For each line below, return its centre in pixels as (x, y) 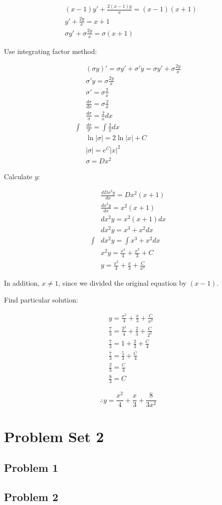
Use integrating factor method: (51, 51)
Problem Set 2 (54, 436)
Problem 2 (31, 496)
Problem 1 (31, 468)
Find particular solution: (41, 299)
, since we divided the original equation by (122, 283)
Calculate (18, 176)
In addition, (22, 283)
